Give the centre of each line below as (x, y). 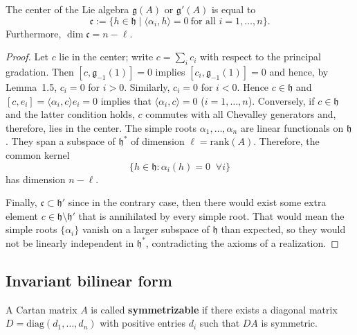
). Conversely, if (281, 100)
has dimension (36, 179)
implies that (126, 100)
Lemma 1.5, (31, 86)
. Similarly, (147, 86)
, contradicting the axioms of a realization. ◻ (242, 242)
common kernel (38, 154)
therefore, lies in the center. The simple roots (101, 127)
